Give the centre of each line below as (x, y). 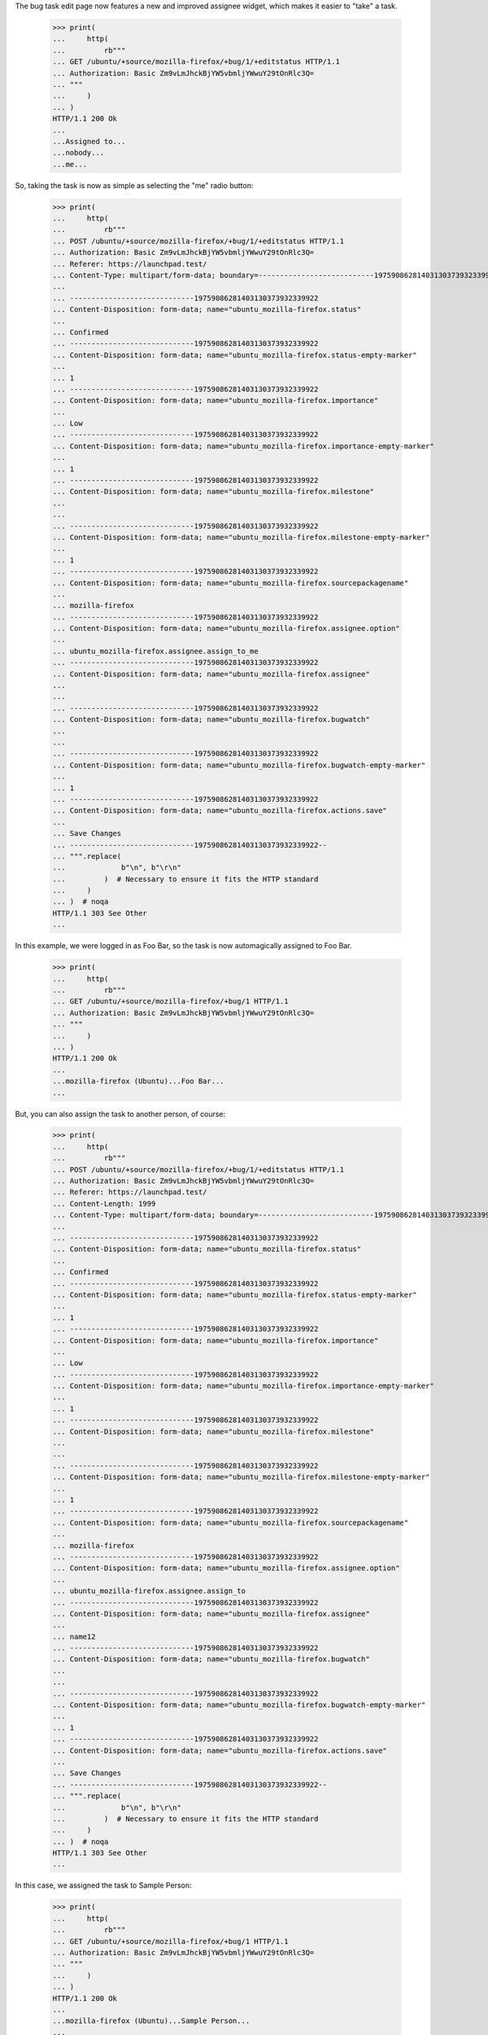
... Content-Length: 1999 (104, 1203)
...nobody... (78, 153)
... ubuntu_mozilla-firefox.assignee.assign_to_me (156, 651)
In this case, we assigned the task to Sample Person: (103, 1885)
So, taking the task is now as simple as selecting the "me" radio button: (134, 185)
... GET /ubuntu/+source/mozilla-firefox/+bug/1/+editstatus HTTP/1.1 (196, 62)
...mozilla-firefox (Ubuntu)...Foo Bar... (138, 1081)
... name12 (74, 1637)
